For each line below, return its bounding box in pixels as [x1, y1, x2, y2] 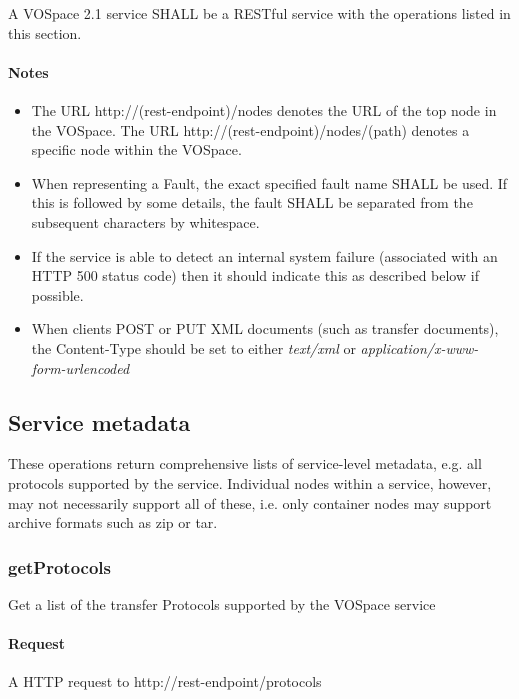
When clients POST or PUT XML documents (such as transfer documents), [31, 318, 499, 339]
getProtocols [8, 554, 112, 579]
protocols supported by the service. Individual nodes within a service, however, [8, 472, 492, 493]
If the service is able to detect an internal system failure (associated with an [31, 245, 498, 266]
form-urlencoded [31, 357, 130, 378]
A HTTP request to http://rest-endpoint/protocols [8, 671, 322, 692]
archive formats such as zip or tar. [8, 512, 218, 533]
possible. [31, 284, 84, 305]
